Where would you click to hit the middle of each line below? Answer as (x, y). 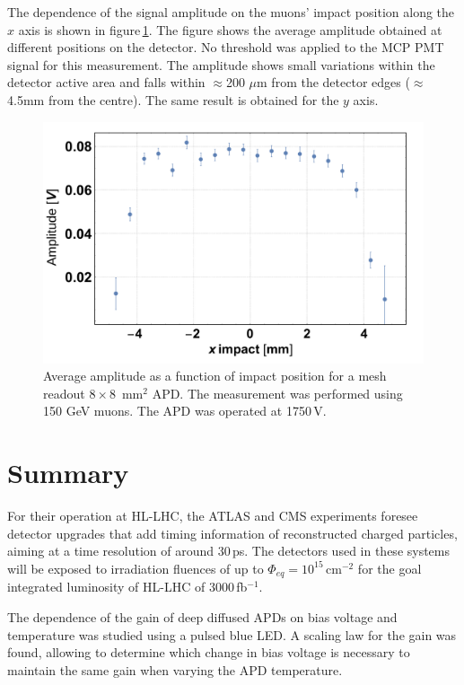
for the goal (390, 568)
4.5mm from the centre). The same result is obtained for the (173, 99)
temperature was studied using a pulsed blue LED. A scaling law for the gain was (232, 634)
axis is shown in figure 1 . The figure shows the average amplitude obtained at (230, 29)
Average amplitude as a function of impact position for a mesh (215, 376)
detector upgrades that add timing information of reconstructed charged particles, (232, 533)
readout (64, 393)
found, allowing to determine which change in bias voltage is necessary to (209, 652)
